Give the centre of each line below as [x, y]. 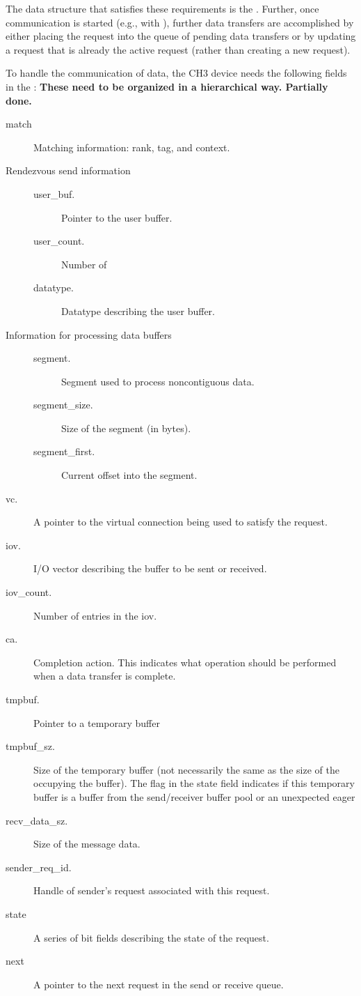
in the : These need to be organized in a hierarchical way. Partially [167, 86]
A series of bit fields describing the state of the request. [151, 937]
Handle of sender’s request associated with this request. [152, 890]
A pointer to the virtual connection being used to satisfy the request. [180, 522]
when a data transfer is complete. [105, 676]
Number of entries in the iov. [95, 615]
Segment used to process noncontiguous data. [158, 381]
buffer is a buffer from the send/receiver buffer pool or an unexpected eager [194, 796]
